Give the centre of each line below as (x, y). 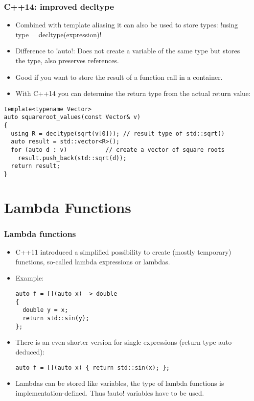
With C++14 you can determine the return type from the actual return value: (133, 93)
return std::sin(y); (56, 318)
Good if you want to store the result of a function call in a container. (119, 77)
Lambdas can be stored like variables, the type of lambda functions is (120, 383)
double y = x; (46, 310)
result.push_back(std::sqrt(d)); (72, 158)
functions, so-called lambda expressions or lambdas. (93, 261)
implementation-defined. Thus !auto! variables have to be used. (110, 392)
